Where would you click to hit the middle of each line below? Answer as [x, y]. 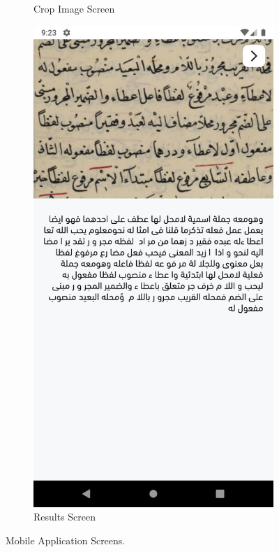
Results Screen [65, 517]
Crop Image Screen [74, 8]
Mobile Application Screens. [66, 540]
